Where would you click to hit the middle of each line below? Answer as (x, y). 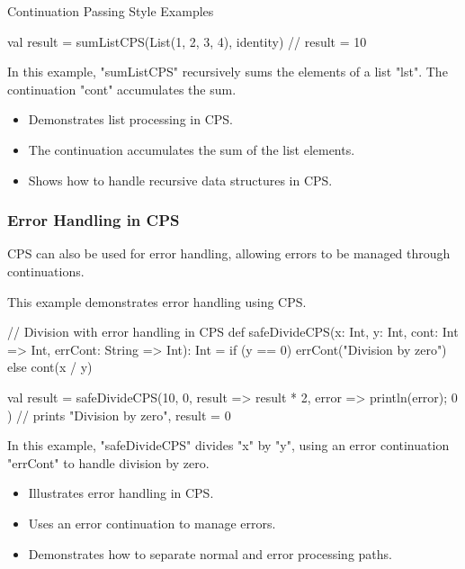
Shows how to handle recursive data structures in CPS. (180, 180)
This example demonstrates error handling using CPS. (157, 301)
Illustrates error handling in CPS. (121, 493)
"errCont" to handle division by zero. (108, 462)
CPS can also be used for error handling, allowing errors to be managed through (229, 253)
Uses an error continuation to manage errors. (152, 523)
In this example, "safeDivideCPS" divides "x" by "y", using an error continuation (228, 445)
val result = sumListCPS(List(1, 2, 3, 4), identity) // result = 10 (187, 41)
